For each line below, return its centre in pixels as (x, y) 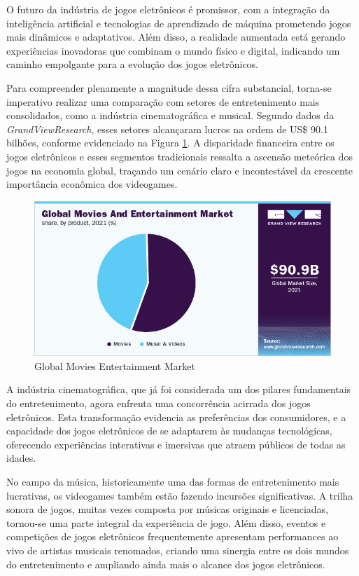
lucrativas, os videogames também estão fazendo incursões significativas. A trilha (180, 495)
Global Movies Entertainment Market (115, 365)
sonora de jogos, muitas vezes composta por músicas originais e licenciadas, (168, 509)
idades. (21, 458)
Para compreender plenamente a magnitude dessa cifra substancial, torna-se (169, 87)
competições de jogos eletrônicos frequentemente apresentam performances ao (173, 536)
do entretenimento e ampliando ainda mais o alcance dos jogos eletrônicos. (166, 564)
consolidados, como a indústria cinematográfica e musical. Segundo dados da (170, 115)
